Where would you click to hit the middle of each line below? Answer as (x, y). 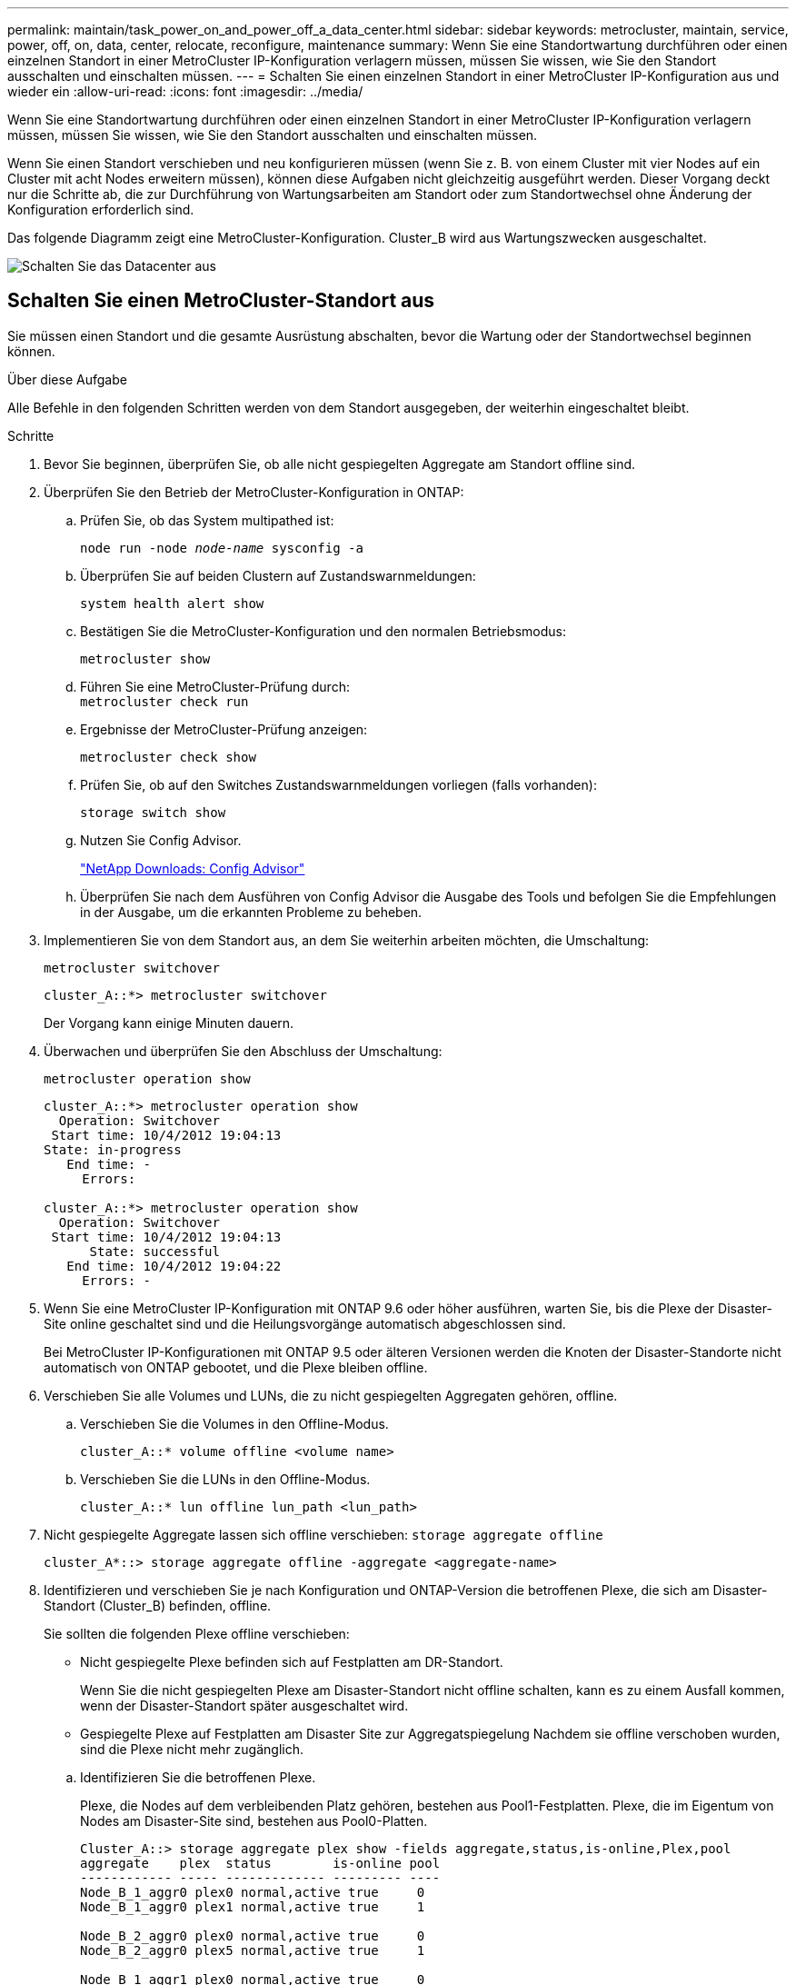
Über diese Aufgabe (67, 379)
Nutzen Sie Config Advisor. (161, 840)
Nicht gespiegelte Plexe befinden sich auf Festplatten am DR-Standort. (292, 1661)
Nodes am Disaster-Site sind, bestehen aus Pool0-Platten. (254, 1820)
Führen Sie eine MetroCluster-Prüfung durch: (215, 686)
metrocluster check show (168, 757)
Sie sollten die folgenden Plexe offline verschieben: (197, 1633)
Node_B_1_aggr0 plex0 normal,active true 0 (253, 1892)
